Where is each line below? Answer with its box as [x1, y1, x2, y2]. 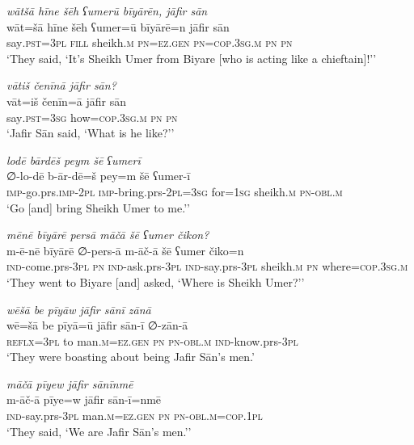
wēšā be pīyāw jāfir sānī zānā [6, 300, 151, 317]
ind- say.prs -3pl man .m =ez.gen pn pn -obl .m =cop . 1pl [6, 407, 263, 424]
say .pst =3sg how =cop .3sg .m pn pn [6, 108, 178, 125]
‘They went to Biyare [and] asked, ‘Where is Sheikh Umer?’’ [6, 273, 305, 290]
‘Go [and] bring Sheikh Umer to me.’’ [6, 199, 190, 216]
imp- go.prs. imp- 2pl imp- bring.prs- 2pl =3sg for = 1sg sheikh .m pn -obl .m [6, 183, 343, 199]
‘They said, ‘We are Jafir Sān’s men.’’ [6, 422, 192, 439]
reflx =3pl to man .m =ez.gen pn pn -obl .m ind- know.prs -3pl [6, 332, 298, 349]
